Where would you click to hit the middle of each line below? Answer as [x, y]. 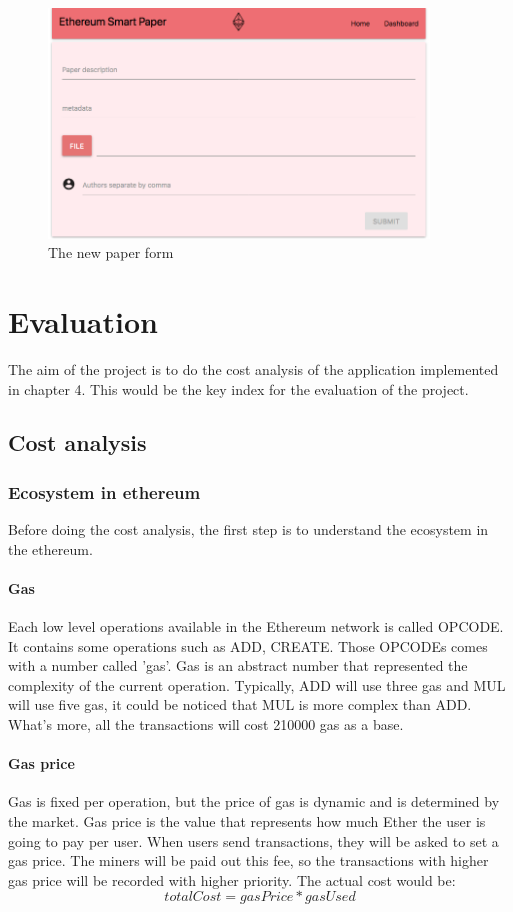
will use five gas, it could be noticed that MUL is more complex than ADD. [240, 704]
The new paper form [111, 252]
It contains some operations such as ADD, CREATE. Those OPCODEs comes [248, 645]
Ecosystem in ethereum [104, 491]
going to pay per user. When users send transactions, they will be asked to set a [253, 840]
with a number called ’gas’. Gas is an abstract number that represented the [238, 665]
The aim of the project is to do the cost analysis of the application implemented [253, 368]
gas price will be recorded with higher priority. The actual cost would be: [232, 879]
